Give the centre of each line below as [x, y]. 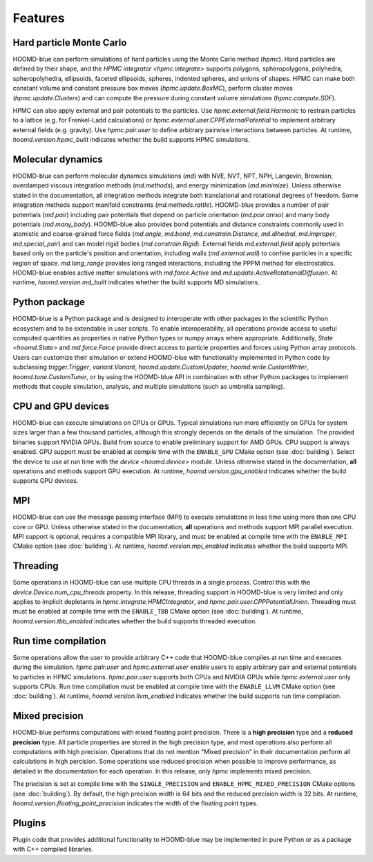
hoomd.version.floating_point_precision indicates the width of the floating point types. [135, 803]
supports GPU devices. [46, 481]
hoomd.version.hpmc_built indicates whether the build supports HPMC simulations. [131, 140]
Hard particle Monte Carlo [70, 43]
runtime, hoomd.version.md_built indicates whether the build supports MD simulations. [136, 282]
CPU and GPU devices [61, 406]
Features [39, 18]
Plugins [29, 823]
